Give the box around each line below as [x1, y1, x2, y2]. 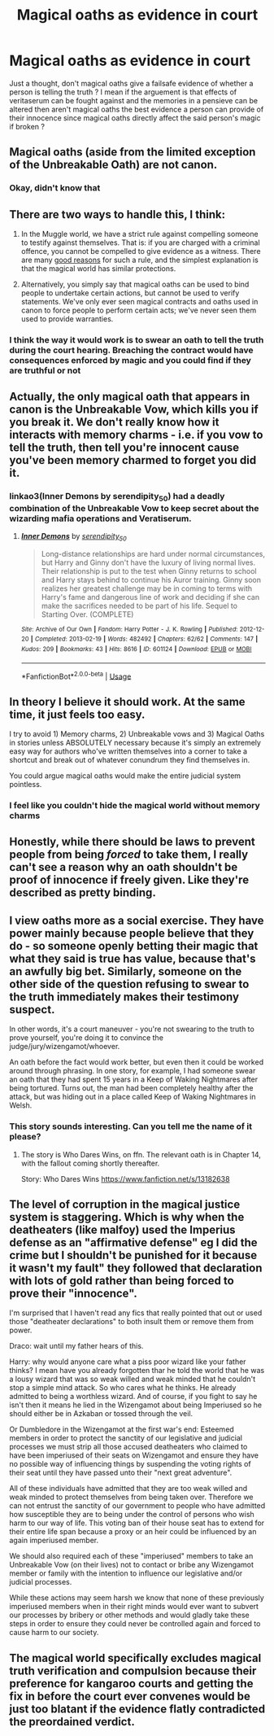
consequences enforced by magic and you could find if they [9, 354, 251, 365]
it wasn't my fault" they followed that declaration [9, 1261, 263, 1275]
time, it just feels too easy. [9, 707, 146, 721]
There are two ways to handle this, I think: [9, 208, 226, 221]
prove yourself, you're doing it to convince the [9, 1033, 163, 1043]
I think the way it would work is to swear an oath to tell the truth [9, 334, 264, 345]
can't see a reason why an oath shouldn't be [9, 860, 238, 874]
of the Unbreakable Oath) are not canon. [9, 158, 218, 172]
